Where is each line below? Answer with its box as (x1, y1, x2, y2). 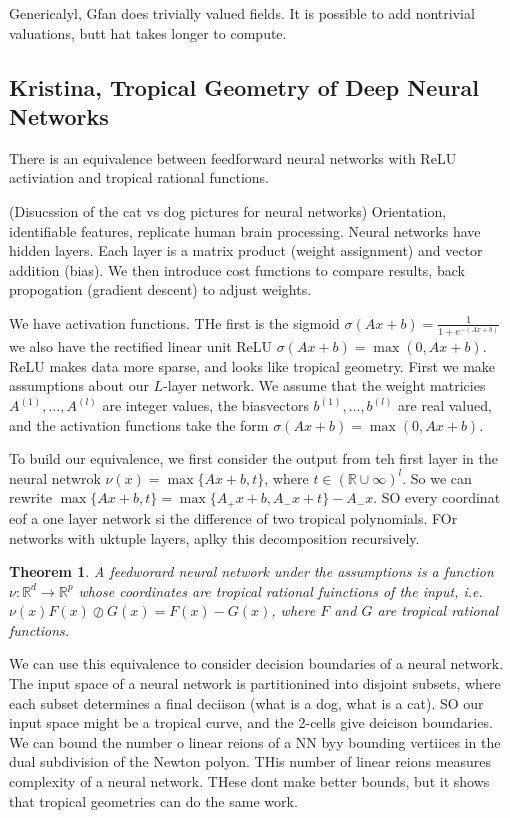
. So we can (402, 467, 472, 488)
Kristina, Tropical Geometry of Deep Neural (9, 71, 480, 102)
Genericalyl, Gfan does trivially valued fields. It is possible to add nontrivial (9, 3, 475, 23)
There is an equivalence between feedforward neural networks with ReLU (9, 147, 457, 168)
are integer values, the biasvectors (102, 395, 309, 416)
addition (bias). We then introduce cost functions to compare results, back (9, 259, 465, 280)
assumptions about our (9, 375, 149, 396)
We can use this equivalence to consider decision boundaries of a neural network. (9, 653, 504, 674)
